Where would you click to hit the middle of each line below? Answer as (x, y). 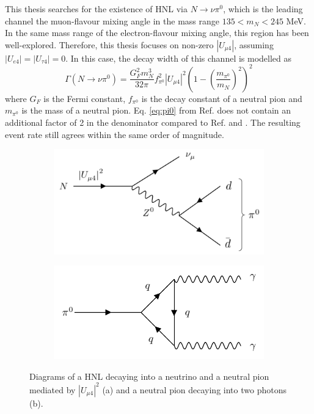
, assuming (254, 44)
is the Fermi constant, (85, 98)
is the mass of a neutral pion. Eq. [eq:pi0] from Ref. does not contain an (156, 110)
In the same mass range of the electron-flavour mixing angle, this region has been (157, 33)
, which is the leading (263, 9)
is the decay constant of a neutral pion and (222, 98)
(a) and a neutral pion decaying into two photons (194, 389)
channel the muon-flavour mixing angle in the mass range (112, 20)
